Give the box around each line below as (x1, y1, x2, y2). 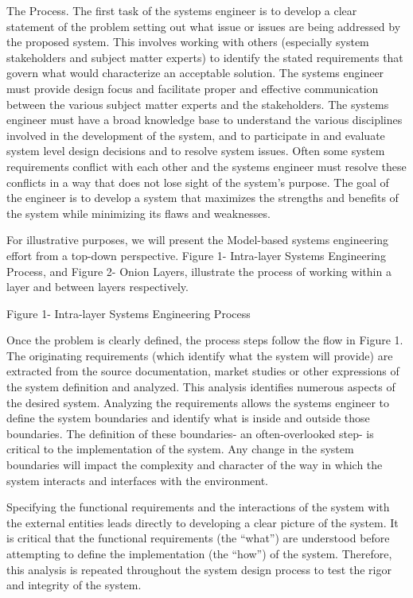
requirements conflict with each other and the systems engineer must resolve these (6, 157, 407, 174)
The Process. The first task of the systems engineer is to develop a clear (6, 2, 357, 18)
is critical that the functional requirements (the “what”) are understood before (6, 530, 390, 546)
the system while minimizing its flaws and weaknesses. (6, 204, 271, 221)
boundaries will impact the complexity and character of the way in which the (6, 456, 383, 473)
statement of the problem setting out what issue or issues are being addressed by (6, 17, 401, 34)
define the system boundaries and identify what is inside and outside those (6, 410, 370, 426)
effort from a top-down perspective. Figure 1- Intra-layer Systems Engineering (6, 247, 386, 263)
